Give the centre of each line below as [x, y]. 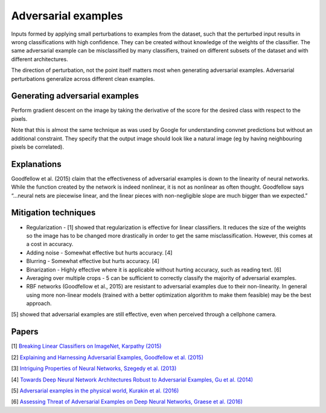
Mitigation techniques [53, 213]
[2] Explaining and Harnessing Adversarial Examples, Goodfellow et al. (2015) [107, 357]
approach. [39, 304]
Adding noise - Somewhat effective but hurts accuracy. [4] [99, 252]
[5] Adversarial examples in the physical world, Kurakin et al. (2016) [95, 391]
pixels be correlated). [38, 147]
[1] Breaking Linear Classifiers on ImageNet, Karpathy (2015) [86, 346]
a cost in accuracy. [50, 244]
